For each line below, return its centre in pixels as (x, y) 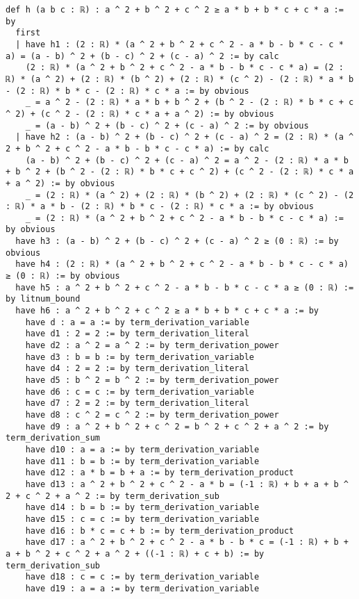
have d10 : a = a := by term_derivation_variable (142, 449)
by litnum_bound (43, 299)
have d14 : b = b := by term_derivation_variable (142, 508)
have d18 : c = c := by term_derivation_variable (142, 577)
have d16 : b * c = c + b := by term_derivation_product (160, 531)
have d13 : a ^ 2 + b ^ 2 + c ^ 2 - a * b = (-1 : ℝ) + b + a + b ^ (187, 484)
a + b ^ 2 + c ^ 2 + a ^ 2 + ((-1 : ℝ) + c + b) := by (135, 553)
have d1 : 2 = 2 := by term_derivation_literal (137, 334)
